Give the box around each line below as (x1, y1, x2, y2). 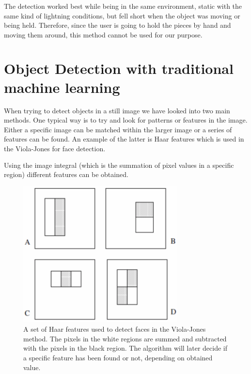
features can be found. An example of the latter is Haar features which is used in (4, 134, 244, 144)
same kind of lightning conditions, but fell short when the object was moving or (4, 10, 240, 20)
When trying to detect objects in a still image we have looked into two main (4, 105, 230, 115)
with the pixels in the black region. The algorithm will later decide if (23, 343, 227, 353)
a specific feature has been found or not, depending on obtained (23, 352, 213, 362)
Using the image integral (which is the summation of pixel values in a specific (4, 160, 234, 170)
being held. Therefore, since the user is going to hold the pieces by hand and (4, 20, 231, 30)
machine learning (4, 77, 120, 97)
